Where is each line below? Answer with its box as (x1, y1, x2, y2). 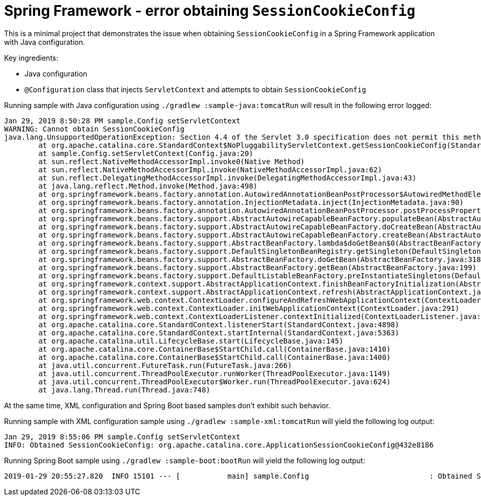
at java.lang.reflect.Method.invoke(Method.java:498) (38, 181, 258, 190)
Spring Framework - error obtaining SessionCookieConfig (4, 2, 416, 19)
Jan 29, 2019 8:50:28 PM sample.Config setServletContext (4, 116, 240, 125)
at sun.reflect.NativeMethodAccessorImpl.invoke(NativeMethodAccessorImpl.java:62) (38, 165, 382, 174)
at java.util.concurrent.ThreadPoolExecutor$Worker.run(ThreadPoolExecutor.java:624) (38, 377, 391, 386)
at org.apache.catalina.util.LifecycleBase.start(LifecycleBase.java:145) (38, 336, 343, 345)
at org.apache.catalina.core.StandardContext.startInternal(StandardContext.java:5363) (38, 328, 399, 337)
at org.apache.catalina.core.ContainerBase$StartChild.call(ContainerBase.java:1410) (38, 345, 391, 353)
